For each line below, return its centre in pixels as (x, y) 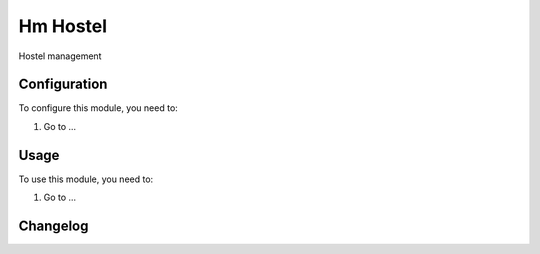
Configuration (63, 84)
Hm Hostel (63, 26)
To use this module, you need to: (86, 179)
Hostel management (60, 56)
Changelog (53, 225)
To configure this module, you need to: (98, 108)
